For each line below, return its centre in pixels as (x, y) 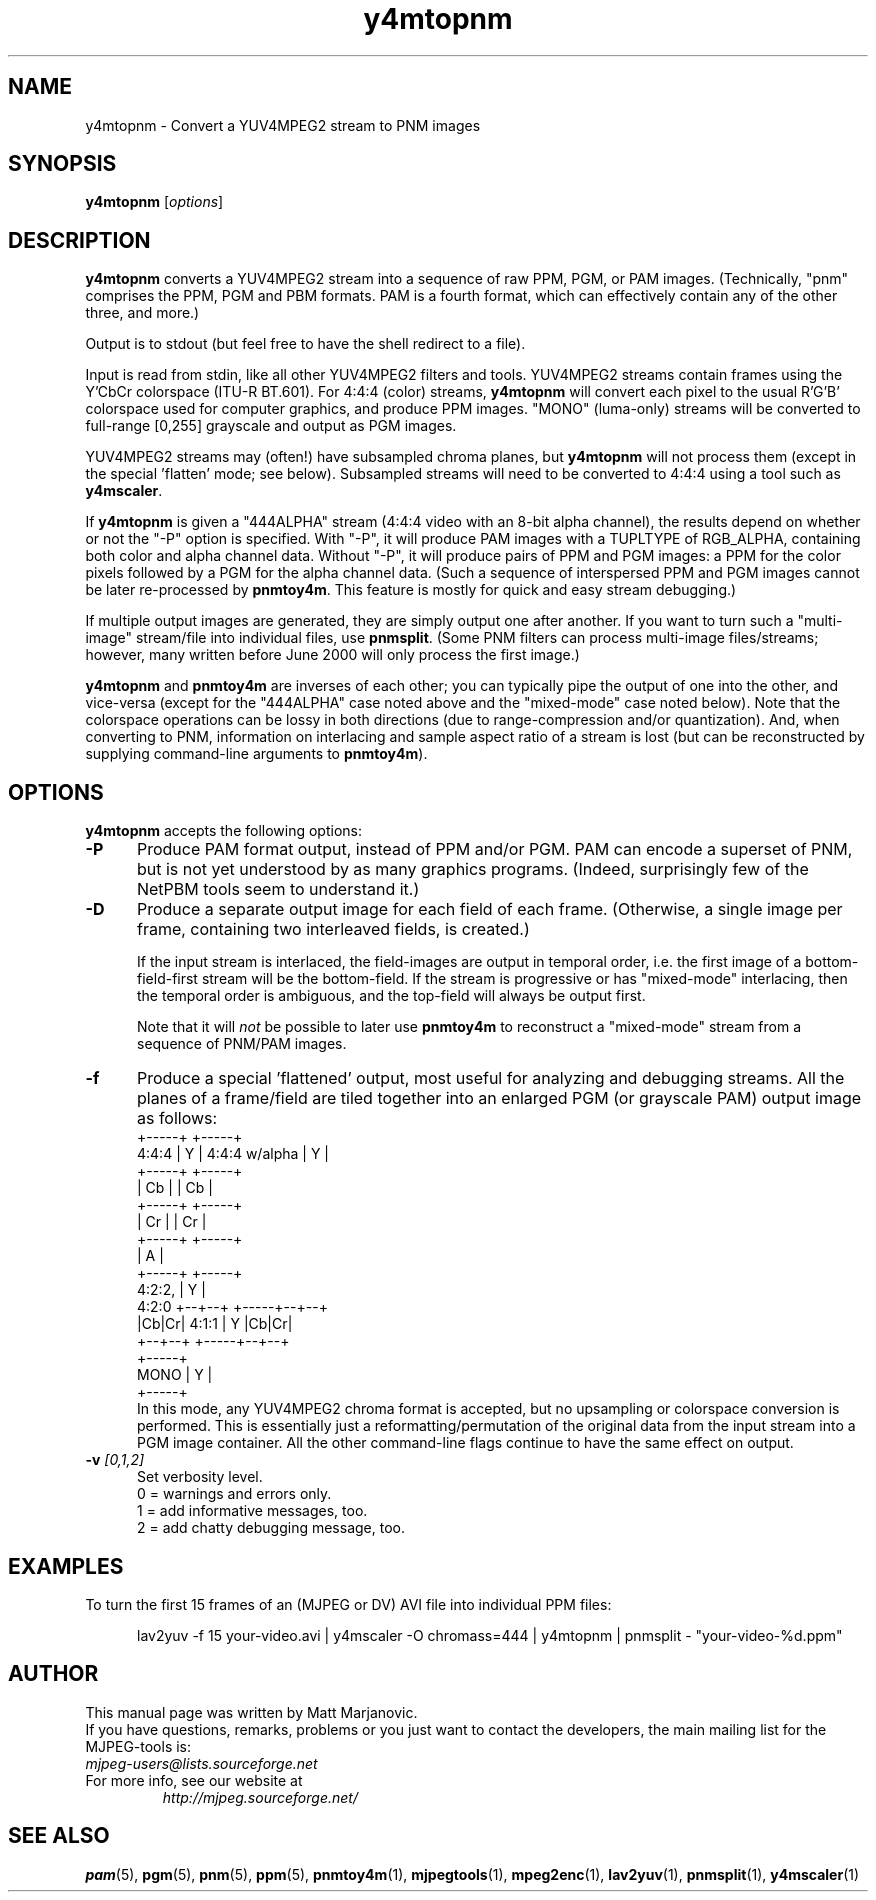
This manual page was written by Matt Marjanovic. (251, 1712)
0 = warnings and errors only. (234, 1494)
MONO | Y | (175, 1375)
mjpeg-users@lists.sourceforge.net (201, 1763)
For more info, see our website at (194, 1780)
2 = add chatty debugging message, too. (271, 1528)
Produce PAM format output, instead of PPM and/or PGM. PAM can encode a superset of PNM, (494, 849)
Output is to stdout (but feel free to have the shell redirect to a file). (305, 344)
